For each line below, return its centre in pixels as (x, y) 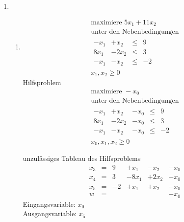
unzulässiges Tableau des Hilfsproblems (82, 158)
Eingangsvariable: (49, 204)
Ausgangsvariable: (50, 213)
